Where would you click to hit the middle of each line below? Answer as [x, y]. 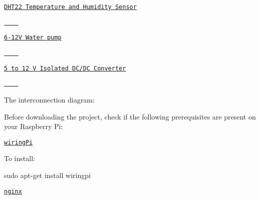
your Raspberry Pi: [34, 126]
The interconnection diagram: [49, 99]
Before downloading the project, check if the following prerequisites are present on [130, 116]
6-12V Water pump [33, 38]
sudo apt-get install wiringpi [47, 175]
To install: [20, 158]
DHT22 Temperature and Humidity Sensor [70, 7]
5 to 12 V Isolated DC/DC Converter [65, 68]
